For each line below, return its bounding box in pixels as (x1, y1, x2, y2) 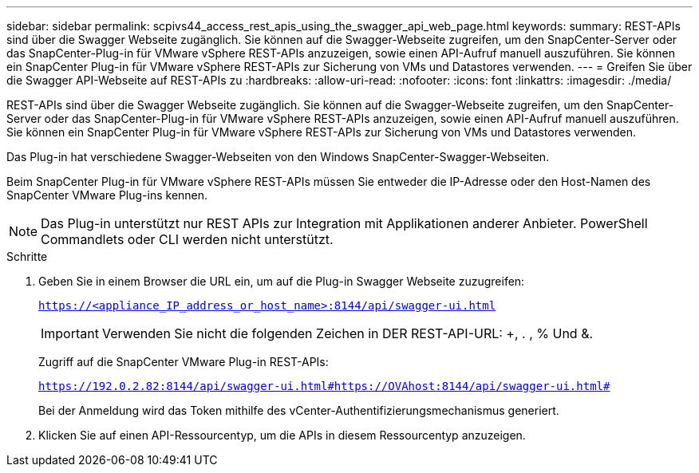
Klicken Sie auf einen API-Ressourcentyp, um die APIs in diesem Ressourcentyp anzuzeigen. (38, 428, 526, 442)
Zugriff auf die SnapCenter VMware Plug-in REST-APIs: (38, 355, 329, 369)
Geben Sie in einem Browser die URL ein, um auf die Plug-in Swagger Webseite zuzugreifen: (38, 274, 525, 288)
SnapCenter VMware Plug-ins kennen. (6, 188, 208, 202)
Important (41, 325, 99, 341)
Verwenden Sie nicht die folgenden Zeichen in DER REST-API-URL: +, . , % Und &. (101, 325, 594, 341)
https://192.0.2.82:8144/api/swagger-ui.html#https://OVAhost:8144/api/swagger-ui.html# (38, 380, 610, 392)
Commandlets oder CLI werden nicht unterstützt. (41, 231, 334, 247)
